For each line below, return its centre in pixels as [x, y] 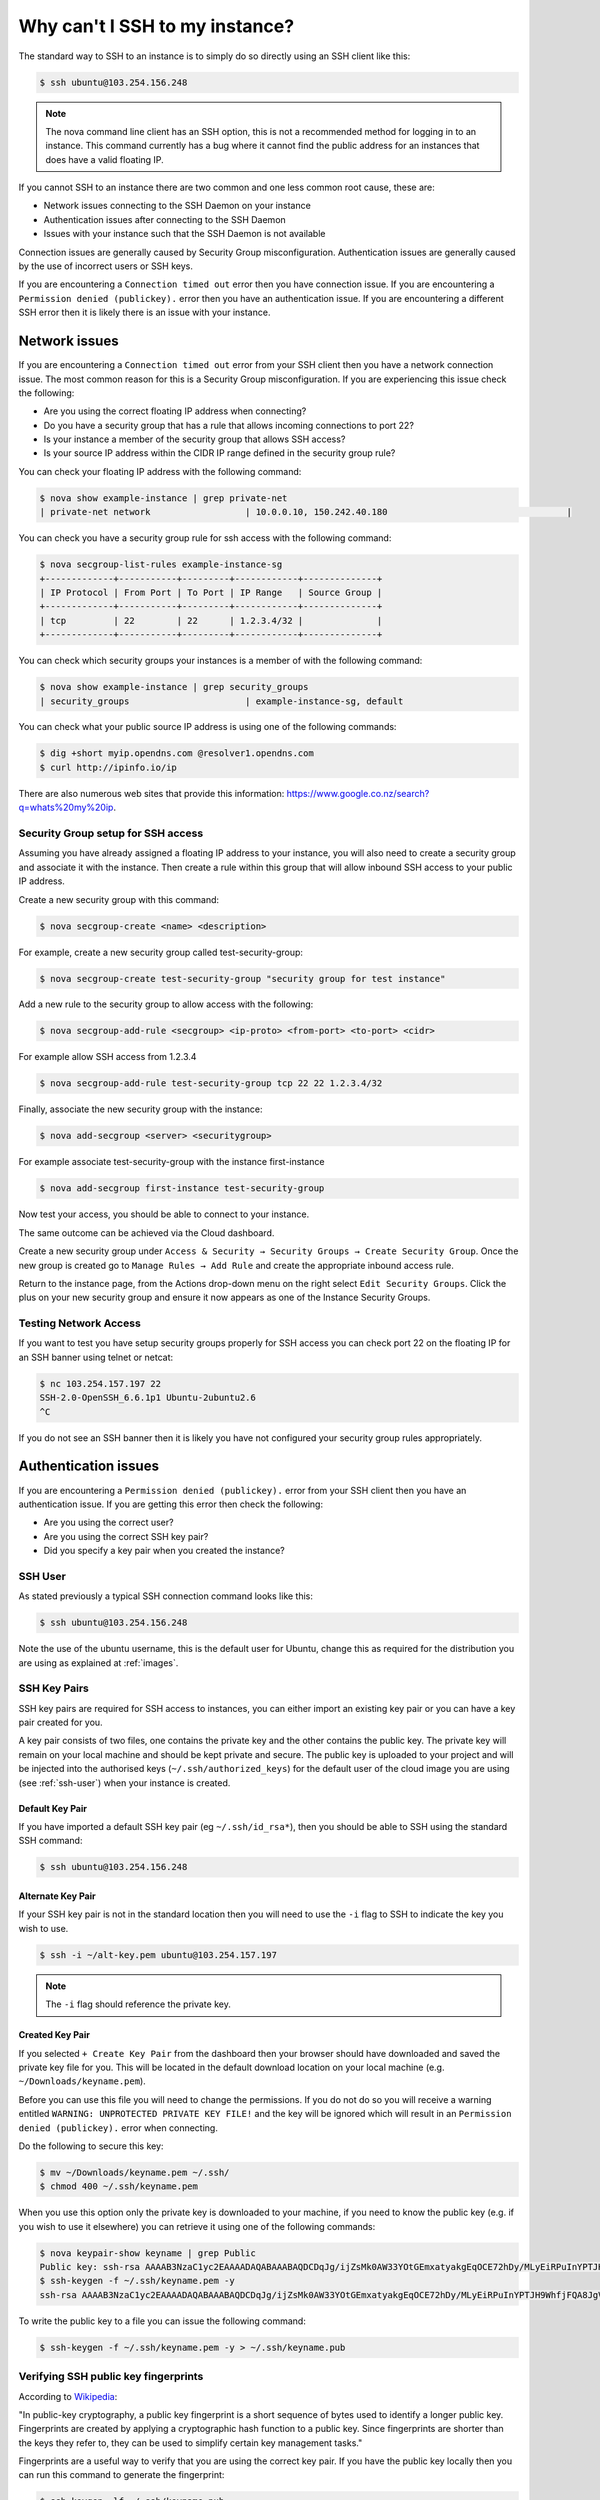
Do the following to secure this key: [91, 2146]
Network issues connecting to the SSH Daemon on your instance [177, 206]
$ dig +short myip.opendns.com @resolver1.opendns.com [176, 753]
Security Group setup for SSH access [111, 833]
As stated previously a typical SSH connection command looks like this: [166, 1596]
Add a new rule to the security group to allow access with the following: [166, 1004]
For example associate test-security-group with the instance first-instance [171, 1162]
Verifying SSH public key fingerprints [111, 2377]
